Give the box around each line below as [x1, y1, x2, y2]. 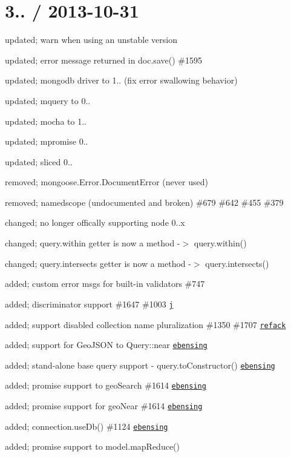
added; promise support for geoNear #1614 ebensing [5, 399, 203, 412]
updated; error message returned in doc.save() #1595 [5, 53, 202, 66]
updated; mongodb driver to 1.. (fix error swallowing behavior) [5, 74, 238, 87]
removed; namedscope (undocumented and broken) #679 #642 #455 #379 [5, 196, 284, 208]
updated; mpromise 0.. [5, 135, 88, 148]
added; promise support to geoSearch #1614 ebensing [5, 379, 206, 392]
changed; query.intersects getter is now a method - [5, 257, 191, 269]
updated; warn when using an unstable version [5, 33, 178, 46]
